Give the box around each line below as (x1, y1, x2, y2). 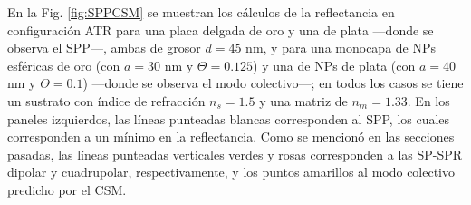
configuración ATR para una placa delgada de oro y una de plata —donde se (7, 20, 434, 39)
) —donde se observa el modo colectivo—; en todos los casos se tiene (82, 73, 464, 93)
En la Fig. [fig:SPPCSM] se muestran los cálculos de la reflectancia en (7, 3, 395, 21)
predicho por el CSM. (7, 180, 127, 199)
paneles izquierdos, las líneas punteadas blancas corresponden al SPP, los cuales (7, 109, 450, 128)
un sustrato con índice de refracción (7, 91, 206, 110)
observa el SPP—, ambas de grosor (7, 38, 201, 57)
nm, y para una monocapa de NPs (245, 38, 437, 57)
